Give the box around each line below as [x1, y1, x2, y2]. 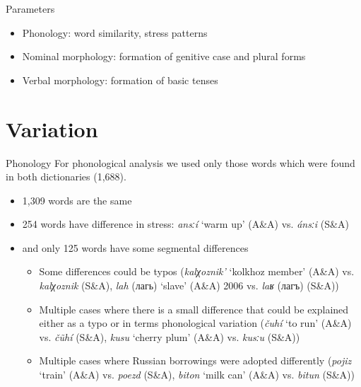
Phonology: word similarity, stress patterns [22, 25, 208, 40]
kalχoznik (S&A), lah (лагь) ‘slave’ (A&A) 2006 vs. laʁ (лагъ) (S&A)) [39, 278, 339, 293]
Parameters [6, 1, 55, 16]
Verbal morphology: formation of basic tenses [22, 72, 218, 87]
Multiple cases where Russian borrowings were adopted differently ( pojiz [39, 353, 352, 368]
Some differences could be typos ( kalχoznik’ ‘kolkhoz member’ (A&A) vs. [39, 264, 355, 279]
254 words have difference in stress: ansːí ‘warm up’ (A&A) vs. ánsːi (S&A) [22, 216, 349, 231]
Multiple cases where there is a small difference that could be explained [39, 301, 349, 316]
